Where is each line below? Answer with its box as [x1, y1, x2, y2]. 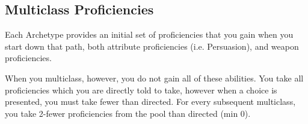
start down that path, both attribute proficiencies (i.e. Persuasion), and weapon [5, 40, 299, 52]
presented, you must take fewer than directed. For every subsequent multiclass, [5, 95, 296, 108]
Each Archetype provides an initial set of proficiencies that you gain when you [5, 28, 294, 41]
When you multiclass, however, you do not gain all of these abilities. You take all [5, 71, 304, 84]
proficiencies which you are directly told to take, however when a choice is [5, 83, 277, 96]
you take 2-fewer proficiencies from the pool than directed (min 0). [5, 107, 251, 119]
